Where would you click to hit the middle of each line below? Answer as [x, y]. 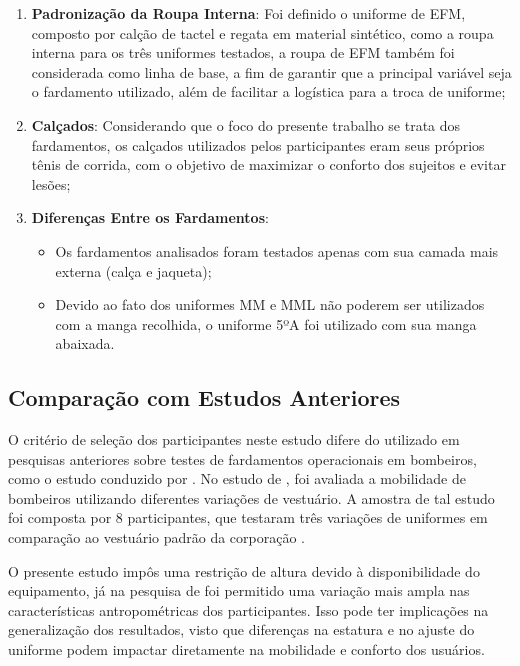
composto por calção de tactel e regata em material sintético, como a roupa [262, 32]
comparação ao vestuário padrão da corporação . [157, 537]
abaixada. [85, 343]
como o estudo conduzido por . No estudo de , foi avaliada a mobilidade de [237, 478]
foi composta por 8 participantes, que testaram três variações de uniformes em [248, 517]
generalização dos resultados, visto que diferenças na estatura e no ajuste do [241, 629]
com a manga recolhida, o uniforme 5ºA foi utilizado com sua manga [266, 323]
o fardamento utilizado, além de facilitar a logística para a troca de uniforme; [268, 91]
